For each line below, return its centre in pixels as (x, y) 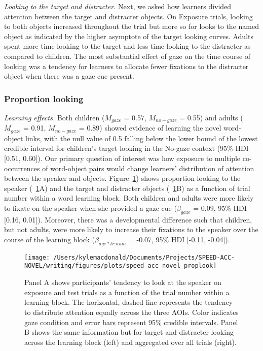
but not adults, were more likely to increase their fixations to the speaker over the (131, 229)
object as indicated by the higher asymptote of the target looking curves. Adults (129, 36)
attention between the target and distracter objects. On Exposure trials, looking (128, 16)
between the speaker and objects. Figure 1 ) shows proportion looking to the (122, 178)
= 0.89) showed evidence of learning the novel (150, 128)
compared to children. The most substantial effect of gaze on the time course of (127, 56)
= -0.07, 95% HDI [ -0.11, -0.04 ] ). (179, 240)
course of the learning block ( (50, 240)
